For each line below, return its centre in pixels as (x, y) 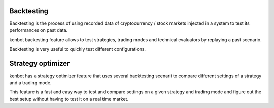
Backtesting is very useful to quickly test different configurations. (78, 49)
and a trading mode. (30, 82)
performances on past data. (39, 30)
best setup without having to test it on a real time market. (69, 99)
